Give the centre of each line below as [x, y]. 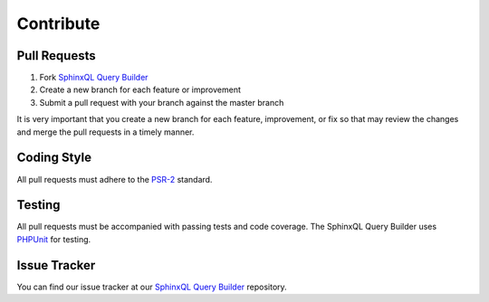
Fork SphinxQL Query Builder [94, 78]
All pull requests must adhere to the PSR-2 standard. [115, 179]
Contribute [58, 24]
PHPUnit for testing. [54, 239]
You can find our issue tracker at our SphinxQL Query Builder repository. [152, 287]
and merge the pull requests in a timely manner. [105, 132]
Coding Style [54, 158]
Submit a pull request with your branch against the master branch [162, 102]
